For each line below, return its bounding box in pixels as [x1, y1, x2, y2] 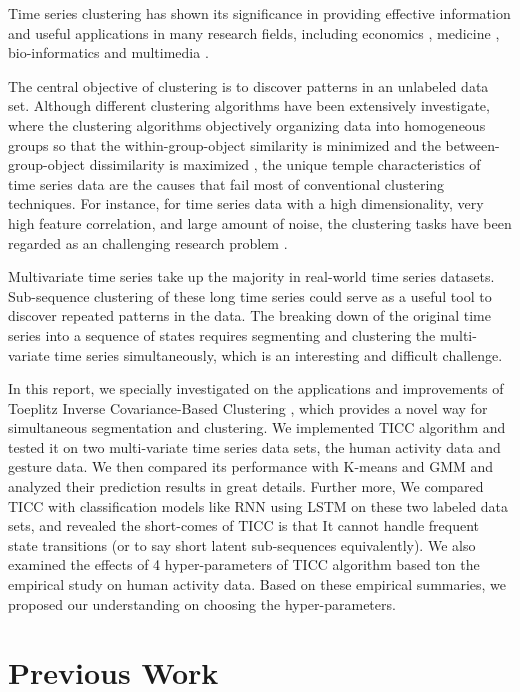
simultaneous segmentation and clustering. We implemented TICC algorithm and [8, 417, 506, 438]
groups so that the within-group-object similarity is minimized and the [8, 134, 441, 155]
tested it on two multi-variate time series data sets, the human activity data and [8, 436, 501, 457]
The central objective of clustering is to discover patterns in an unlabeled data [8, 75, 489, 96]
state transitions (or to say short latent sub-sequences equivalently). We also [8, 534, 476, 555]
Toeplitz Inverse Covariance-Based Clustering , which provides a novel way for [8, 397, 488, 418]
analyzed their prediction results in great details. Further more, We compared [8, 476, 484, 497]
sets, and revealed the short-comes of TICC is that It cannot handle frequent [8, 515, 480, 536]
